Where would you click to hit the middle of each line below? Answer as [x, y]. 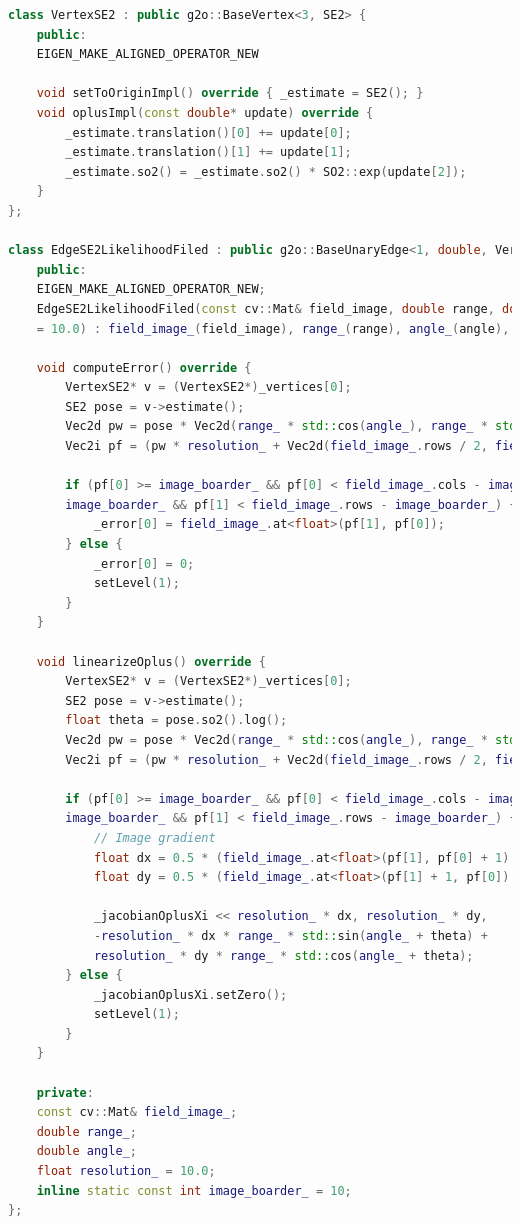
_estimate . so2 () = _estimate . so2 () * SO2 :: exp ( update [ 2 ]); [266, 171]
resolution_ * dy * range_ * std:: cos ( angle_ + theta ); [283, 955]
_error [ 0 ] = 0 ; [144, 563]
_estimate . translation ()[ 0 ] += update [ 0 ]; [208, 132]
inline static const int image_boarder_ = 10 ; [194, 1190]
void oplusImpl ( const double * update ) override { [205, 112]
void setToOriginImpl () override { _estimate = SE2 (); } [230, 93]
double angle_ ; [86, 1151]
